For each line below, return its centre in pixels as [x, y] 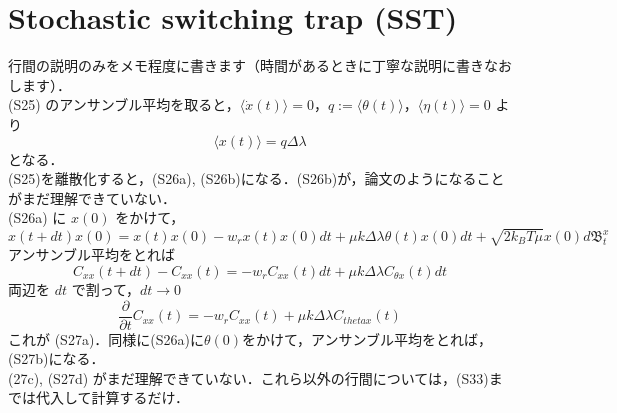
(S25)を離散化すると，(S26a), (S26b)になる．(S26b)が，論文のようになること [256, 178]
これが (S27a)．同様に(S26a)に [106, 338]
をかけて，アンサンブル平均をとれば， [367, 338]
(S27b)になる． [56, 358]
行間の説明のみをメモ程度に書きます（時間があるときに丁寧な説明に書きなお [260, 65]
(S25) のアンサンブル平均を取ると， [124, 104]
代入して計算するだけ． [112, 397]
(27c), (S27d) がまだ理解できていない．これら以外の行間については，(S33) [248, 377]
